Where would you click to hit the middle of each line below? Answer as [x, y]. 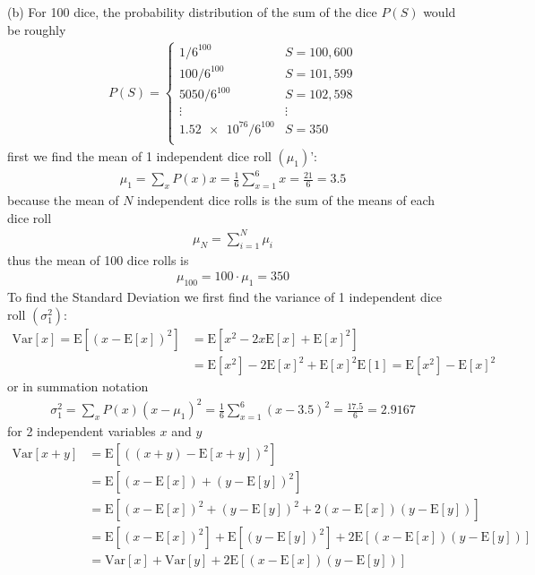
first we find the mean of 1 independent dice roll [139, 155]
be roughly [37, 29]
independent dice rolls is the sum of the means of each [286, 200]
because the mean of [63, 200]
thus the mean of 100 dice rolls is [98, 259]
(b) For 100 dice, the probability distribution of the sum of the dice [192, 12]
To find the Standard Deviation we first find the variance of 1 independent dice [224, 297]
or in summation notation [78, 386]
